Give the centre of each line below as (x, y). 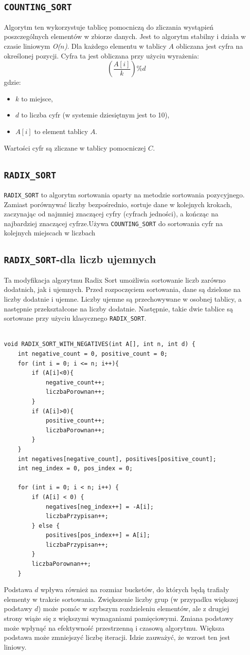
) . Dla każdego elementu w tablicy (116, 46)
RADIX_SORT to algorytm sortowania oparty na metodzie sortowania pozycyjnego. (125, 194)
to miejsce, (37, 98)
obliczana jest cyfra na (210, 46)
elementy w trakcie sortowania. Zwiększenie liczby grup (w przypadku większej (121, 599)
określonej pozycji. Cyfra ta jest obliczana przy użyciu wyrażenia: (102, 55)
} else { (46, 526)
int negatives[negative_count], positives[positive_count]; (117, 459)
